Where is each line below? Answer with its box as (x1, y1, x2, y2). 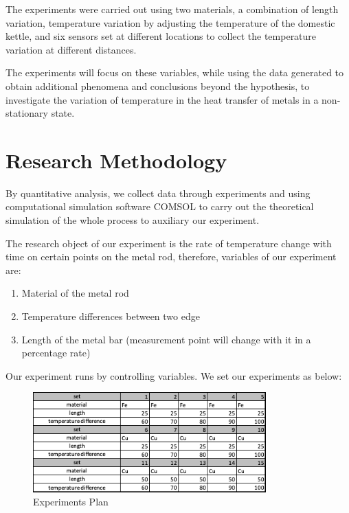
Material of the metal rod (21, 286, 129, 300)
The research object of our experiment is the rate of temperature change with (5, 236, 332, 250)
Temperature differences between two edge (21, 309, 200, 323)
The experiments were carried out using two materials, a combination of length (5, 2, 339, 16)
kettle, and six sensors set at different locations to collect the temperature (5, 29, 317, 43)
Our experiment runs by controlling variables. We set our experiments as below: (5, 368, 342, 383)
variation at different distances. (5, 42, 137, 56)
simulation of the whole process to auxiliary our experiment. (5, 213, 260, 227)
